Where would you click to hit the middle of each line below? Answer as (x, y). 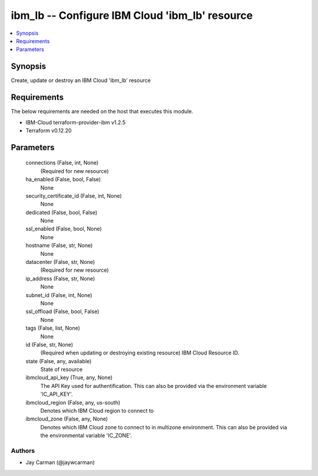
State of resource (62, 370)
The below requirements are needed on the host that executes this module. (102, 112)
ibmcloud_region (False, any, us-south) (73, 402)
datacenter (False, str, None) (60, 262)
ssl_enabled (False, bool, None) (64, 229)
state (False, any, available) (59, 361)
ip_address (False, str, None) (60, 278)
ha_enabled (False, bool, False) (63, 180)
